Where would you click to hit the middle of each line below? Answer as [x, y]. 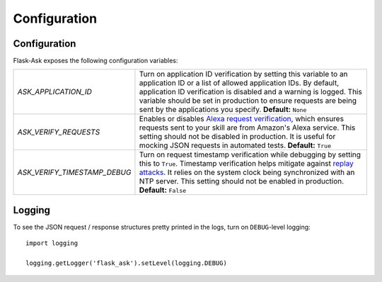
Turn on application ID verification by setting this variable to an [243, 74]
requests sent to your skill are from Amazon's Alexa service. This [247, 128]
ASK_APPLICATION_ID [54, 92]
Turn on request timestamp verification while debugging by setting [250, 154]
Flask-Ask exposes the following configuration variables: [95, 61]
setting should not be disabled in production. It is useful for [237, 137]
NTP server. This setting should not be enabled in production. [242, 181]
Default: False [163, 190]
